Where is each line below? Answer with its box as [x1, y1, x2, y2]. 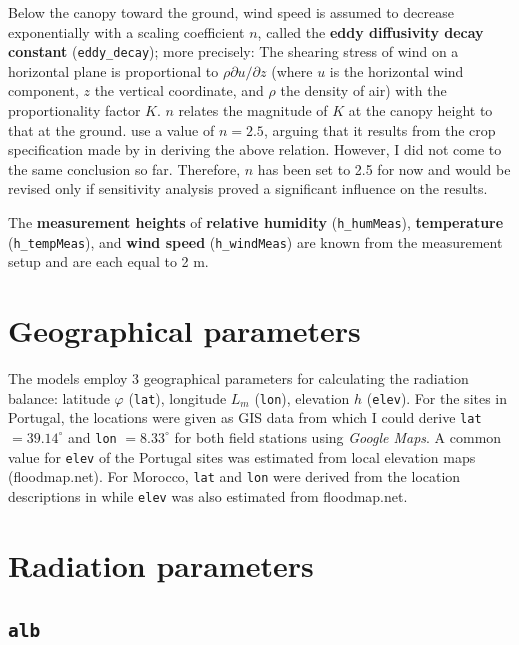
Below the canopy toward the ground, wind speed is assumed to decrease [8, 2, 454, 22]
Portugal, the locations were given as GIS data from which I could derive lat [8, 407, 482, 428]
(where [271, 60, 313, 81]
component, [8, 80, 79, 101]
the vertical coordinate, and [94, 80, 264, 101]
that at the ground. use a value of [8, 119, 215, 140]
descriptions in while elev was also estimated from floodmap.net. [8, 485, 408, 506]
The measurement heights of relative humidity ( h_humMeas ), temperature [8, 212, 504, 232]
